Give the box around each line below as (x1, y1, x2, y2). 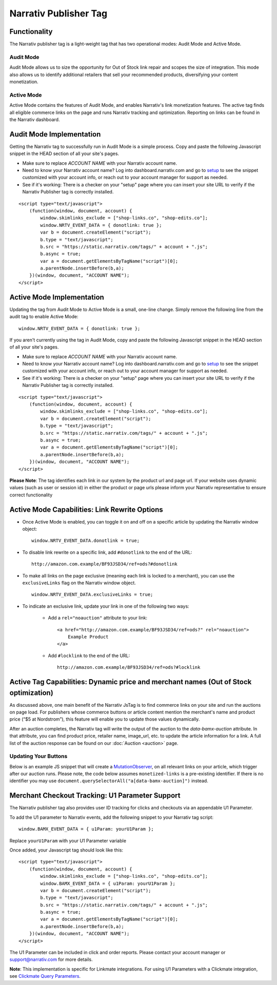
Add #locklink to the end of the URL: (48, 652, 130, 659)
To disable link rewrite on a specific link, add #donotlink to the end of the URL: (22, 549, 192, 555)
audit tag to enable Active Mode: (9, 314, 78, 320)
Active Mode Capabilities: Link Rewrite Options (9, 505, 164, 514)
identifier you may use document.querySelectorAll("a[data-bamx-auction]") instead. (9, 778, 209, 784)
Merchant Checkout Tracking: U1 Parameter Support (9, 791, 181, 800)
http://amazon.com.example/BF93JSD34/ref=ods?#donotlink (31, 561, 178, 567)
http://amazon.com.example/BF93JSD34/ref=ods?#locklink (57, 665, 201, 670)
